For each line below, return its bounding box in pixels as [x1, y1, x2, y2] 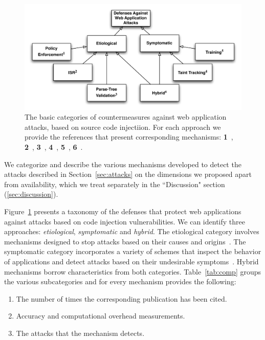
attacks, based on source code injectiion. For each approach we [25, 121, 221, 132]
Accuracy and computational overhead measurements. [16, 310, 185, 321]
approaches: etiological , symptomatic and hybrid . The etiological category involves [4, 226, 259, 237]
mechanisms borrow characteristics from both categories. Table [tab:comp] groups [4, 266, 261, 277]
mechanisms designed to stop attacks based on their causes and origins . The [4, 236, 246, 246]
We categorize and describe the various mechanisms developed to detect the [4, 158, 241, 169]
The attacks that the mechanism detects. [16, 327, 145, 338]
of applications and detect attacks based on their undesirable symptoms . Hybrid [4, 256, 259, 266]
